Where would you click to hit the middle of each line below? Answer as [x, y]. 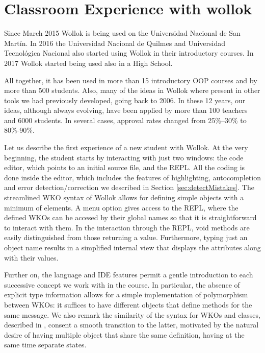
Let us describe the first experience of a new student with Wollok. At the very [126, 147]
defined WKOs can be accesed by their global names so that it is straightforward [130, 217]
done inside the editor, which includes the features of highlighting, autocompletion [132, 177]
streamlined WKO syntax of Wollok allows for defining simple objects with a [124, 197]
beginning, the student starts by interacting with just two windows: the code [124, 157]
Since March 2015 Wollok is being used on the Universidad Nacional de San [122, 33]
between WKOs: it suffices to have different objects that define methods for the [128, 304]
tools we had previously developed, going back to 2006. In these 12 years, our [125, 100]
